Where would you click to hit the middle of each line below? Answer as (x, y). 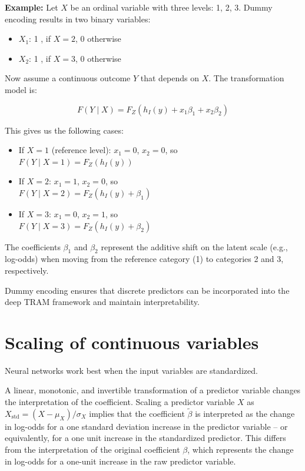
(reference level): (81, 150)
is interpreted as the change (245, 413)
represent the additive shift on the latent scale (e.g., (194, 246)
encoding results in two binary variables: (78, 19)
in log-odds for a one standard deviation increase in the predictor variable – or (146, 426)
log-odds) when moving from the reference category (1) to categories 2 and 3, (144, 259)
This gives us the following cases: (64, 130)
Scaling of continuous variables (132, 342)
